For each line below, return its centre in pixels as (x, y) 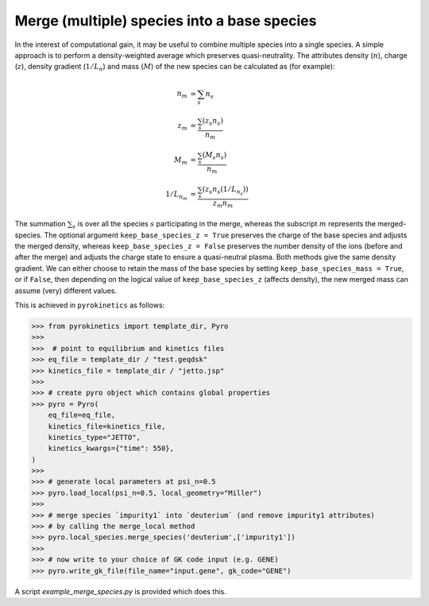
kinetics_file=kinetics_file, (107, 426)
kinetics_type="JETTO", (94, 437)
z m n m (223, 204)
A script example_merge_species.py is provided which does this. (120, 591)
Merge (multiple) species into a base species (166, 21)
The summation (41, 224)
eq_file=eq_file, (82, 415)
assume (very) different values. (66, 291)
